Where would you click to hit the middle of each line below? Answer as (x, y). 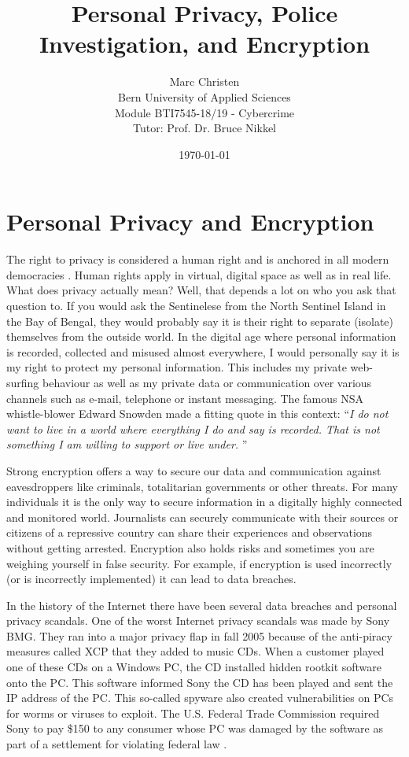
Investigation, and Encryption (204, 44)
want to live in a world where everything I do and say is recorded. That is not (193, 428)
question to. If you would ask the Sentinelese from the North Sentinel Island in (196, 305)
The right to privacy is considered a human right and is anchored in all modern (198, 259)
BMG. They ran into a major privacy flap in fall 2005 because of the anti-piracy (199, 635)
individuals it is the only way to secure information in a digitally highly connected (204, 502)
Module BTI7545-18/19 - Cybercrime (204, 112)
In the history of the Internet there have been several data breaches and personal (202, 605)
